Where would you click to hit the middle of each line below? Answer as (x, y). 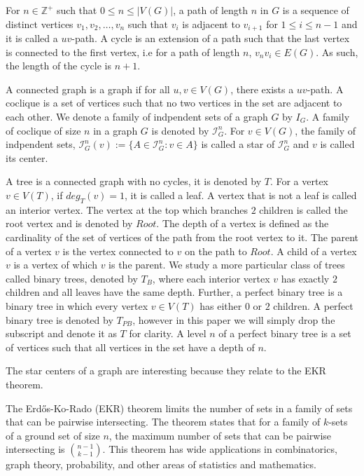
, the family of (325, 130)
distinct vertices (40, 23)
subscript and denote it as (61, 333)
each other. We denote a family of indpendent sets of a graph (137, 117)
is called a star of (238, 144)
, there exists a (262, 89)
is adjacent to (211, 23)
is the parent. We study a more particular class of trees (227, 265)
